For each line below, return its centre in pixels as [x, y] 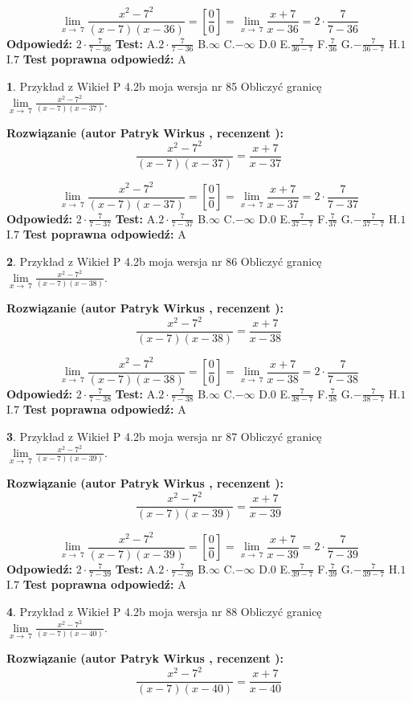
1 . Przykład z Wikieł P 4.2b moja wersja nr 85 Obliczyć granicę [164, 86]
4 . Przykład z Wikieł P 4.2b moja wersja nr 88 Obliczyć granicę [164, 612]
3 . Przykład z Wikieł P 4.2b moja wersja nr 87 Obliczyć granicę [164, 437]
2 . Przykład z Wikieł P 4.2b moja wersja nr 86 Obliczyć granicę [164, 261]
